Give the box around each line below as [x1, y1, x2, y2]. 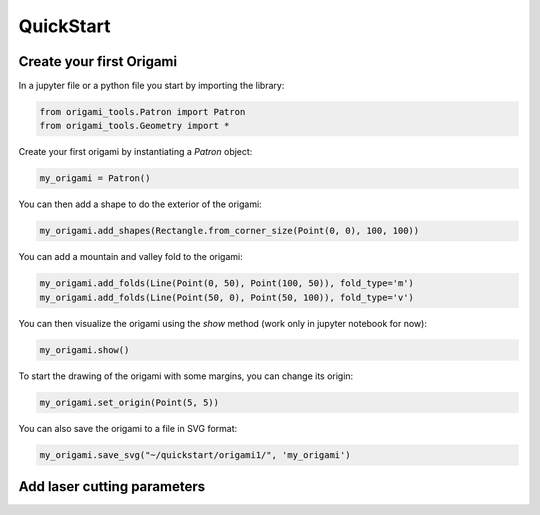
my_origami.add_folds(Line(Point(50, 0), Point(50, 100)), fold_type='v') [39, 291, 415, 303]
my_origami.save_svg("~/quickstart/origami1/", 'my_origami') [39, 449, 351, 460]
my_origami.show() [39, 344, 130, 355]
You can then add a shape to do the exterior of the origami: [18, 198, 262, 210]
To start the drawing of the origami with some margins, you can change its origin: [18, 370, 354, 382]
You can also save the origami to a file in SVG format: [18, 422, 238, 434]
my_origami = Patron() [39, 173, 151, 184]
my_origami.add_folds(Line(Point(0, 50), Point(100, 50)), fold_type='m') [39, 278, 415, 289]
